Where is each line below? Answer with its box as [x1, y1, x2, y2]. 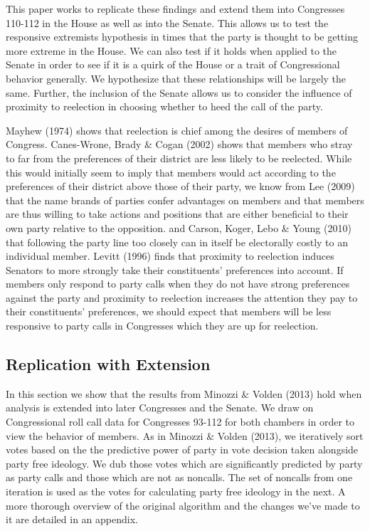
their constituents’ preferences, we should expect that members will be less [6, 304, 332, 319]
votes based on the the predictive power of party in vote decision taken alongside [6, 442, 359, 457]
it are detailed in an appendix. [6, 512, 138, 527]
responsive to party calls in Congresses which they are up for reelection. [6, 318, 319, 333]
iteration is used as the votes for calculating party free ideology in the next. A [6, 484, 346, 499]
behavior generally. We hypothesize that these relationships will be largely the [6, 70, 347, 85]
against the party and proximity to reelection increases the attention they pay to [6, 290, 358, 305]
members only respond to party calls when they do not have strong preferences [6, 276, 350, 291]
